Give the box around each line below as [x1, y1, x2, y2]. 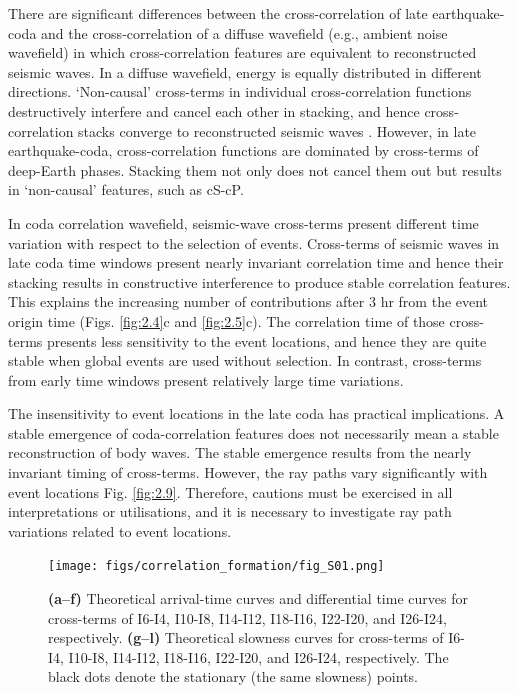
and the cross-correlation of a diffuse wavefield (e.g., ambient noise [41, 22, 448, 43]
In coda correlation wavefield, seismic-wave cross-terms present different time [8, 212, 479, 233]
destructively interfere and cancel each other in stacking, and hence [8, 100, 420, 121]
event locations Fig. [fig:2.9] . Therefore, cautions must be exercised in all [8, 481, 453, 502]
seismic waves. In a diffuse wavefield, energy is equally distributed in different [8, 61, 482, 82]
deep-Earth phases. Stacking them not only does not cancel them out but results [8, 159, 502, 180]
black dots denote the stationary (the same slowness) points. [48, 666, 418, 687]
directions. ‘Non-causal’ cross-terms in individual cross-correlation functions [8, 81, 472, 102]
